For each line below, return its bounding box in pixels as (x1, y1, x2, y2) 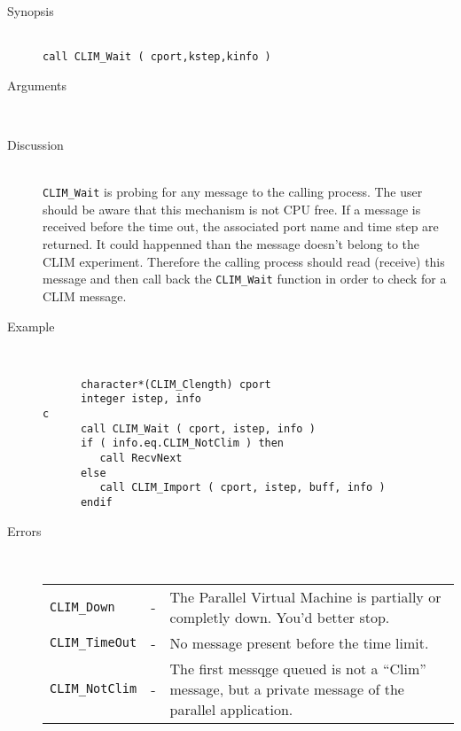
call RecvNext (99, 451, 183, 464)
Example (7, 316, 55, 335)
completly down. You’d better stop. (169, 606, 390, 627)
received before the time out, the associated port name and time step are (43, 217, 439, 236)
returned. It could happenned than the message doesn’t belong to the (43, 235, 419, 253)
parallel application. (169, 698, 293, 719)
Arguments (7, 75, 67, 94)
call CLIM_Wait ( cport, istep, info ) (80, 422, 316, 435)
